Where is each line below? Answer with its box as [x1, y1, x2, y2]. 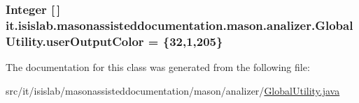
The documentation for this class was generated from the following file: [6, 60, 310, 74]
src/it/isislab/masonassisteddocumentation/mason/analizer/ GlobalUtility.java [6, 83, 340, 97]
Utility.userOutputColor [6, 32, 144, 49]
